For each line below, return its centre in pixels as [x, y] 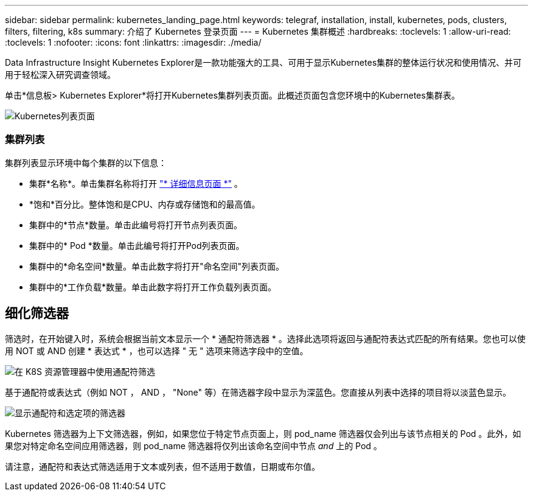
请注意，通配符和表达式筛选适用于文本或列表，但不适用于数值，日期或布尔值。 [162, 466]
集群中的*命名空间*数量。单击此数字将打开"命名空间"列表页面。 [157, 266]
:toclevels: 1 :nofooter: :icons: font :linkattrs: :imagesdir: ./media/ [133, 42]
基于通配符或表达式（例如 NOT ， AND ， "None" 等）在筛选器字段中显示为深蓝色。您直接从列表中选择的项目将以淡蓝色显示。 [258, 392]
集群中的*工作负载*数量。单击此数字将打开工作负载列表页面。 [153, 287]
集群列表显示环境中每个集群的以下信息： [86, 162]
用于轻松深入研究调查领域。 [60, 75]
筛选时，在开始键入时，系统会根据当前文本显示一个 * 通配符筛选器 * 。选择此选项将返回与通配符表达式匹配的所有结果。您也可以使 [265, 338]
